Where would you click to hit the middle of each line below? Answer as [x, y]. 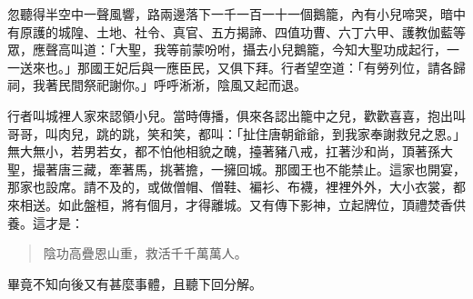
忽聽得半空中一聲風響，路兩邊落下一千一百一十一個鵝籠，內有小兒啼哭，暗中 [236, 14]
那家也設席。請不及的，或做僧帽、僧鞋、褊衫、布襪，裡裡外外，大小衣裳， [230, 187]
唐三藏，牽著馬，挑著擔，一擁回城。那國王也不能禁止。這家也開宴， [262, 169]
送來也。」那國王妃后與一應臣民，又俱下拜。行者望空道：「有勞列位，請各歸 [242, 67]
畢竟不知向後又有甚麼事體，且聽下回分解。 [135, 283]
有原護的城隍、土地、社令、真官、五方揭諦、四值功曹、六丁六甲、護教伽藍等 [236, 31]
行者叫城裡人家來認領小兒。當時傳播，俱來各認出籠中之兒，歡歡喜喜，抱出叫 [236, 115]
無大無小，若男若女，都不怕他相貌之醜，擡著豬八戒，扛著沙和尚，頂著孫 [224, 151]
